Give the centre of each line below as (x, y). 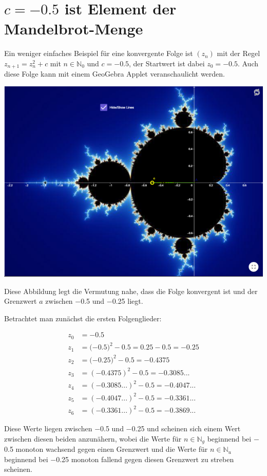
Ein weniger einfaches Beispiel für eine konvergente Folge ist (99, 53)
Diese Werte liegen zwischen (48, 428)
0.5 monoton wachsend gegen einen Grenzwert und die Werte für (106, 449)
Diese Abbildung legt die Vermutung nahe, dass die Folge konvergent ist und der (131, 291)
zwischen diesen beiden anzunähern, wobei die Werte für (93, 438)
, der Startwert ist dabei (167, 63)
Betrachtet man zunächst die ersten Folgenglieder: (83, 318)
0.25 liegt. (128, 301)
